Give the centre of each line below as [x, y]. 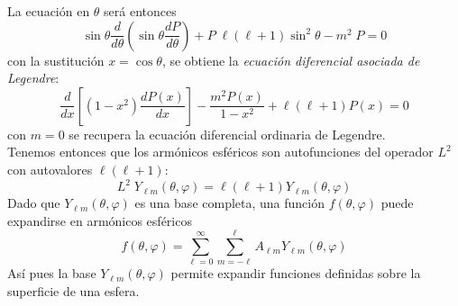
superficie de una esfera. [73, 290]
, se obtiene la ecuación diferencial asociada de [291, 60]
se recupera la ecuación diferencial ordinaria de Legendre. [227, 134]
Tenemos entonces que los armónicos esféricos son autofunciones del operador [220, 152]
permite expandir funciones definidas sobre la [296, 273]
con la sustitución [56, 60]
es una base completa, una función [230, 203]
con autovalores [50, 169]
